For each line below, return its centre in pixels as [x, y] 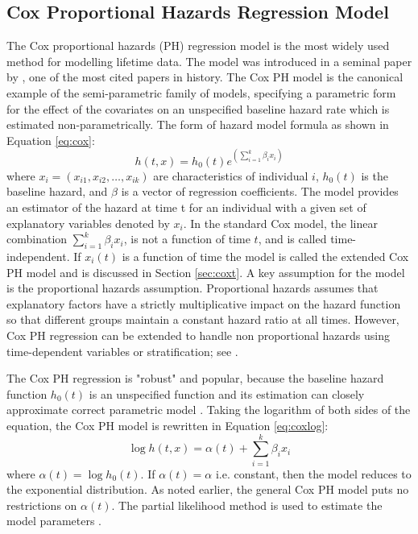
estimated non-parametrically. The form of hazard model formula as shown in [198, 124]
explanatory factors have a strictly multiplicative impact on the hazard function [204, 303]
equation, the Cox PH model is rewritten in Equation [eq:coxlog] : [168, 425]
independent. [38, 257]
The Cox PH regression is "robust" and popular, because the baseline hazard [195, 378]
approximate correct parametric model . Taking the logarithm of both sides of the [209, 410]
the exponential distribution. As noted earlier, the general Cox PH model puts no [208, 489]
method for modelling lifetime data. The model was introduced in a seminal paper [209, 61]
